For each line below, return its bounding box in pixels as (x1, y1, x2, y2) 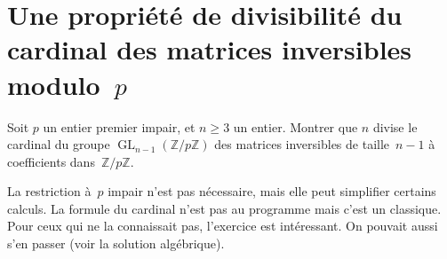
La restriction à (7, 182, 92, 200)
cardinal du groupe (7, 135, 110, 153)
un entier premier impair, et (43, 117, 196, 136)
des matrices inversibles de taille (214, 135, 390, 153)
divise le (372, 117, 418, 136)
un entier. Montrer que (233, 117, 358, 136)
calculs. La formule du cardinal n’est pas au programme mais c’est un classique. (7, 199, 442, 217)
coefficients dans (7, 152, 95, 170)
